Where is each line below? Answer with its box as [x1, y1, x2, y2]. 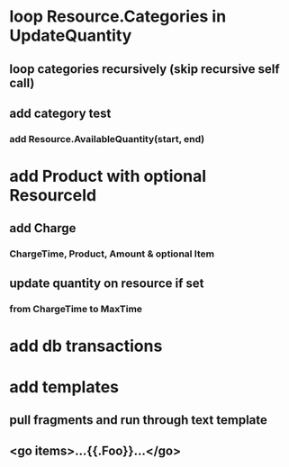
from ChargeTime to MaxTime [9, 302, 142, 315]
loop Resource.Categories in [9, 6, 227, 27]
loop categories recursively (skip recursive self [9, 61, 281, 76]
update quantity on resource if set [9, 275, 204, 291]
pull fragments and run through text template [9, 412, 268, 428]
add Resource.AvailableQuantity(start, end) [9, 132, 205, 145]
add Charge [9, 220, 77, 236]
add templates [9, 377, 120, 398]
